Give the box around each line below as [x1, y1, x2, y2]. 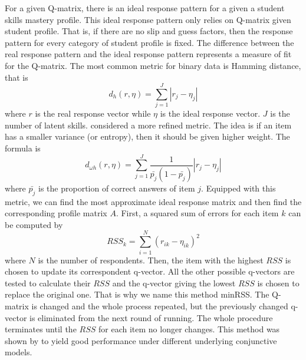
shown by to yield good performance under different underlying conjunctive [5, 334, 277, 346]
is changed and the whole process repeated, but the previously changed [31, 299, 288, 312]
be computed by [5, 218, 63, 230]
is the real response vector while [35, 107, 151, 120]
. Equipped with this [201, 181, 276, 194]
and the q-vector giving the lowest [112, 276, 236, 289]
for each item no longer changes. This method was [98, 323, 280, 335]
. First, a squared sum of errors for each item [116, 207, 279, 219]
